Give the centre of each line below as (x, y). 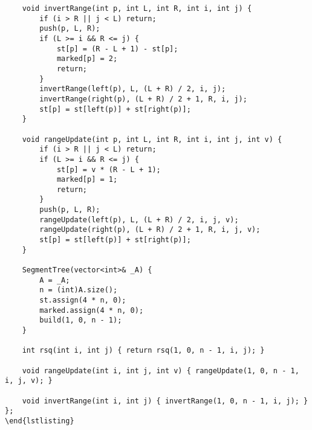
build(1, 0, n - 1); (81, 320)
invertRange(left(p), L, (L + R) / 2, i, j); (133, 89)
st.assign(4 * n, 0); (83, 300)
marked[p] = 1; (87, 180)
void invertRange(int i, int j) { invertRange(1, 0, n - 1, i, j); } (165, 401)
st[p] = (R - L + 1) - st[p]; (117, 49)
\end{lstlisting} (40, 421)
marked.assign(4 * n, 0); (92, 310)
